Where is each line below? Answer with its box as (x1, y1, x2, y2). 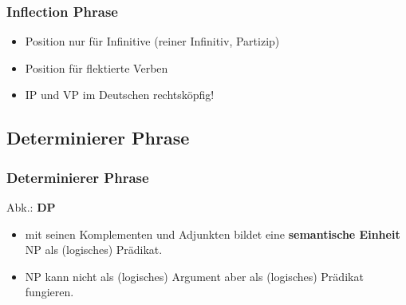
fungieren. (25, 283, 74, 300)
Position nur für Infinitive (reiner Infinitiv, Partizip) (25, 33, 280, 50)
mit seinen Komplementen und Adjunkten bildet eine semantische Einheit (25, 225, 400, 242)
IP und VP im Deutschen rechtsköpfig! (25, 86, 215, 103)
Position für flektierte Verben (25, 59, 168, 76)
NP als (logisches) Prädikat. (25, 241, 163, 258)
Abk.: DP (6, 199, 56, 215)
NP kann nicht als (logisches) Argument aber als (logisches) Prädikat (25, 267, 364, 284)
